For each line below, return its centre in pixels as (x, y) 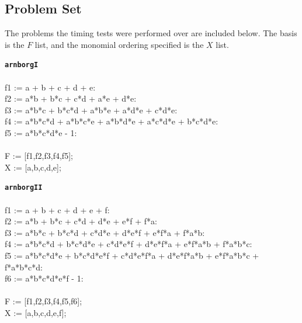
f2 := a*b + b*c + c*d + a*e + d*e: (71, 98)
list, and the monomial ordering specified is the (119, 44)
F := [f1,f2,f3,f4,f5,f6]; (44, 301)
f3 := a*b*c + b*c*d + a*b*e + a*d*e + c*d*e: (91, 110)
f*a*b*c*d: (24, 267)
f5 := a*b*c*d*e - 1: (41, 133)
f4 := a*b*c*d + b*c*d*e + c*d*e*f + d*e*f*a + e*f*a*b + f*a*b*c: (129, 244)
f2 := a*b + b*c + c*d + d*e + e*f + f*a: (81, 221)
